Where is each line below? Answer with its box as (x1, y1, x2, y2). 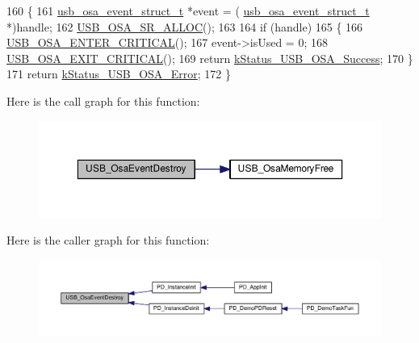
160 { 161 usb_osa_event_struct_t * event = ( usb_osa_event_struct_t (6, 2, 370, 19)
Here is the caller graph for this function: (6, 232, 210, 249)
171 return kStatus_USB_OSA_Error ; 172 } (6, 65, 232, 82)
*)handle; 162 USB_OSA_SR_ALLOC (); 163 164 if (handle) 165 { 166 (6, 18, 363, 35)
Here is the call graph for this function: (6, 92, 200, 109)
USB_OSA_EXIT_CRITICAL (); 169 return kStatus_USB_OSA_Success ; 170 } (6, 49, 413, 66)
